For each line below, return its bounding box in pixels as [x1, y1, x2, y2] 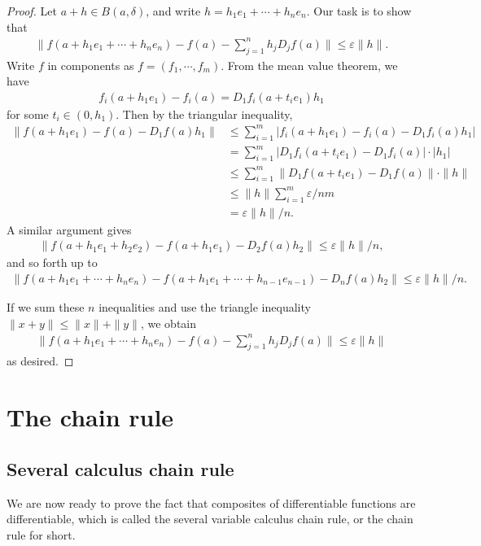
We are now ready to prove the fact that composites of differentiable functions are [7, 494, 416, 511]
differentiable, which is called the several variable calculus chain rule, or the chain [7, 510, 413, 527]
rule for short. [7, 526, 76, 543]
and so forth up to [7, 254, 98, 271]
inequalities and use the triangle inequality [98, 298, 311, 315]
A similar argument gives [7, 221, 132, 238]
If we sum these [7, 298, 85, 315]
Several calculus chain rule [7, 456, 234, 481]
